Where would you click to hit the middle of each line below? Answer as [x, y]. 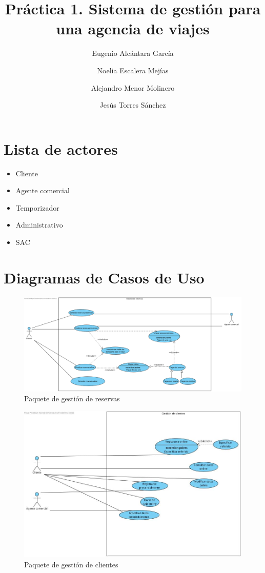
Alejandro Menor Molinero [133, 87]
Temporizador [37, 207]
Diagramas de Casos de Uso [104, 277]
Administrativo [39, 225]
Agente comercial [43, 190]
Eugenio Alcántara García [133, 53]
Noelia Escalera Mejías [133, 70]
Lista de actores [61, 148]
